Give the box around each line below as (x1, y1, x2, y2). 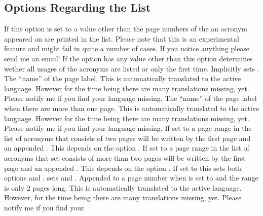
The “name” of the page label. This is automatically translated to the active (4, 73, 241, 84)
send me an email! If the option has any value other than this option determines (4, 53, 253, 63)
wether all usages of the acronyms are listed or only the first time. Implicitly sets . (4, 63, 259, 74)
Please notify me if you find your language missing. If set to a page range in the (4, 123, 252, 133)
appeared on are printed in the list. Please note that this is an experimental (4, 33, 239, 44)
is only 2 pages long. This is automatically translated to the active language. (4, 182, 242, 193)
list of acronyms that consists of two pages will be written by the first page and (4, 132, 251, 143)
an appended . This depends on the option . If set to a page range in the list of (4, 142, 249, 153)
